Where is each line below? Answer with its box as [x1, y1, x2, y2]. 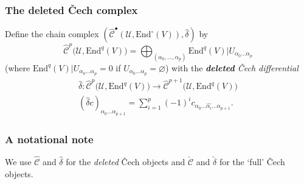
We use [5, 155, 32, 168]
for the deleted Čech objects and [66, 155, 185, 168]
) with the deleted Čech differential [165, 61, 299, 74]
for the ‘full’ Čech [219, 155, 285, 168]
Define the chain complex [5, 27, 99, 40]
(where [5, 61, 30, 74]
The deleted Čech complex [5, 2, 138, 17]
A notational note [5, 131, 94, 146]
